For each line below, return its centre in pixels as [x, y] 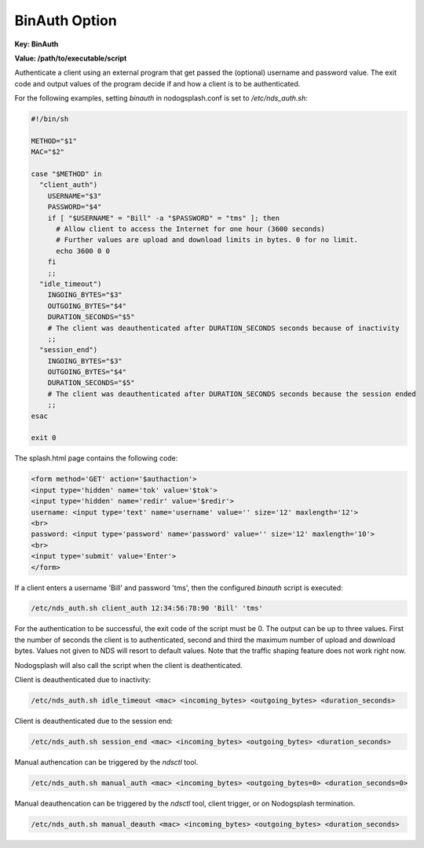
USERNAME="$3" [75, 196]
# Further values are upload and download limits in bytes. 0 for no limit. [207, 240]
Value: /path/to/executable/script [71, 58]
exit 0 [44, 438]
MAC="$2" [48, 152]
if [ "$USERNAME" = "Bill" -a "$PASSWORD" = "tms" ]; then [164, 218]
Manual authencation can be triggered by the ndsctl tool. [106, 762]
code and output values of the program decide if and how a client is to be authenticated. [157, 83]
